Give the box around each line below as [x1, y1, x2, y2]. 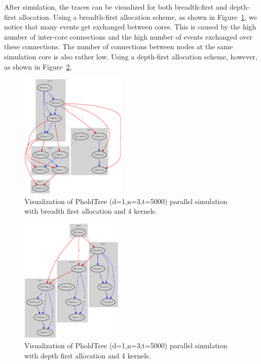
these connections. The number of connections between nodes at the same [4, 41, 233, 52]
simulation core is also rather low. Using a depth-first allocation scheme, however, [4, 51, 257, 61]
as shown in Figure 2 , [4, 61, 72, 72]
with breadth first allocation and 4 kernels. [24, 206, 158, 216]
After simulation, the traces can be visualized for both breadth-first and [4, 2, 228, 12]
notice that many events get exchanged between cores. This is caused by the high [4, 21, 256, 32]
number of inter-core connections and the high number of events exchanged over [4, 31, 252, 42]
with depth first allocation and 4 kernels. [24, 350, 151, 360]
